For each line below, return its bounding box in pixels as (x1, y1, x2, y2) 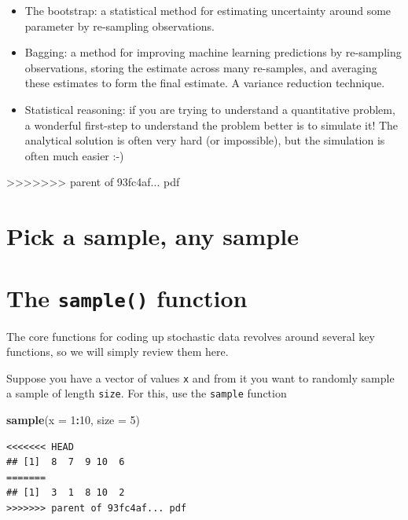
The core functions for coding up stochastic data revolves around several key (6, 328, 375, 344)
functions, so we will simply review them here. (6, 343, 229, 360)
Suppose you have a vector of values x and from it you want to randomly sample (6, 369, 395, 386)
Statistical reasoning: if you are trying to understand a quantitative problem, (24, 101, 395, 117)
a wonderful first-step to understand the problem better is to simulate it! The (24, 116, 399, 133)
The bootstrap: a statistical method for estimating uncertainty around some (24, 2, 391, 18)
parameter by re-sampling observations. (24, 17, 215, 34)
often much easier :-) (24, 147, 124, 163)
